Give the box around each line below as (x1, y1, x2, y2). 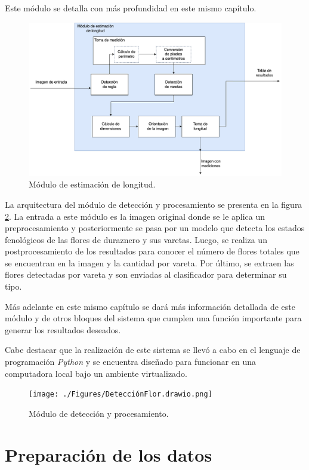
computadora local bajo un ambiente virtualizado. (5, 367, 187, 379)
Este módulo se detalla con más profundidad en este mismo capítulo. (5, 2, 257, 14)
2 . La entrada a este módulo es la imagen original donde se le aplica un (5, 210, 265, 222)
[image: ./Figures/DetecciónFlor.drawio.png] (29, 390, 212, 399)
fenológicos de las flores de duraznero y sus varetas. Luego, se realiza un (5, 233, 267, 245)
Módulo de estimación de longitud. (29, 178, 156, 191)
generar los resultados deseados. (5, 323, 121, 336)
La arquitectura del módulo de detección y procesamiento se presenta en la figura (5, 198, 302, 210)
